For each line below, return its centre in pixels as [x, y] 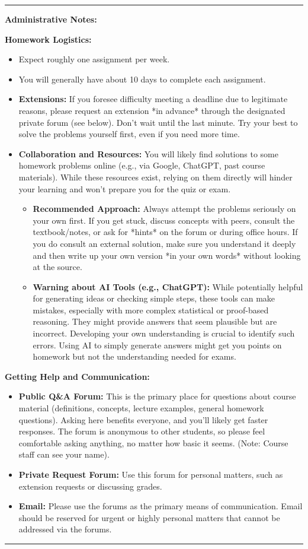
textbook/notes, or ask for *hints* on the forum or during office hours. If [165, 232]
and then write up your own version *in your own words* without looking [167, 255]
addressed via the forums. [65, 529]
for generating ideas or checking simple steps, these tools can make [154, 298]
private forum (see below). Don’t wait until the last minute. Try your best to [158, 122]
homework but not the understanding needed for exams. [134, 356]
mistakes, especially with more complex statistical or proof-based [151, 310]
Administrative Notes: [51, 19]
